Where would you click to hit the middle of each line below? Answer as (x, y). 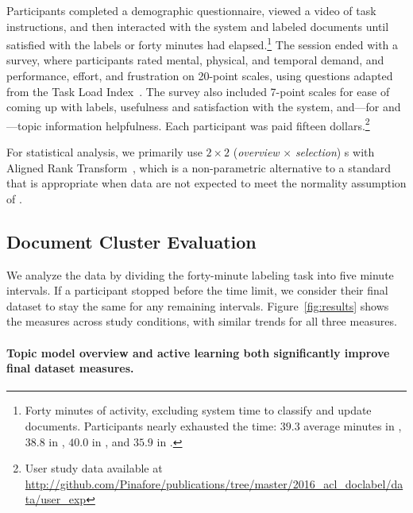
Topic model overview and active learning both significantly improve (198, 352)
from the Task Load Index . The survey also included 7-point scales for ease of (198, 91)
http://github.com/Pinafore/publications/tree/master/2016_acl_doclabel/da (214, 483)
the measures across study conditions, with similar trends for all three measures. (202, 321)
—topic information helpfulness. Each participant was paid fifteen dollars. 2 (188, 124)
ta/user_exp (56, 499)
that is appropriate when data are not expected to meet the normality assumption (206, 183)
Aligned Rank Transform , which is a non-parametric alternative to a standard (199, 167)
